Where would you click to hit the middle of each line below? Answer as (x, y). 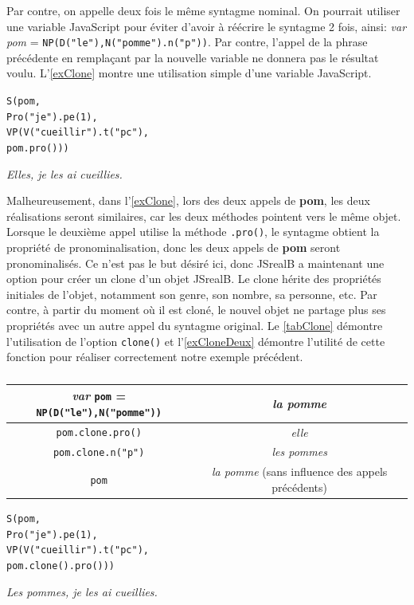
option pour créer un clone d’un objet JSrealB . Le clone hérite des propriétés (194, 279)
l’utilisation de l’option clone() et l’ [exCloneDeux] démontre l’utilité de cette (196, 341)
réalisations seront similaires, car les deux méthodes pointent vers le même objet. (204, 216)
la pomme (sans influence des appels (299, 471)
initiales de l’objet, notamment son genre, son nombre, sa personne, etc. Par (192, 294)
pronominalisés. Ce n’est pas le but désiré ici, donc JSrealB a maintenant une (195, 263)
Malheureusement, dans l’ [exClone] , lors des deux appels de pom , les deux (188, 200)
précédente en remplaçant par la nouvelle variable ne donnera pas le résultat (193, 57)
